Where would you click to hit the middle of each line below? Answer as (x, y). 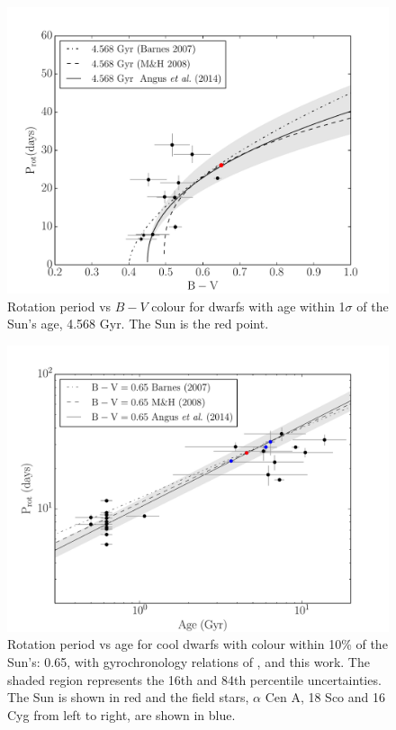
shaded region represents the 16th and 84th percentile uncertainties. (194, 679)
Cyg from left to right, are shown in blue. (121, 714)
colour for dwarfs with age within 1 (248, 306)
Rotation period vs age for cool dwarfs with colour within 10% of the (198, 644)
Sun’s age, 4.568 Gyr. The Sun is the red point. (138, 324)
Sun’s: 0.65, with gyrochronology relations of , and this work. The (189, 661)
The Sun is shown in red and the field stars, (128, 697)
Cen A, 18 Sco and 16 (325, 697)
